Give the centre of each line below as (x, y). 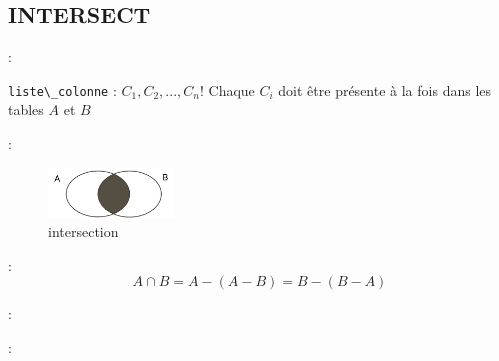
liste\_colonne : (62, 89)
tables (26, 109)
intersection (83, 231)
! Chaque (227, 89)
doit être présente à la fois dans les (385, 89)
